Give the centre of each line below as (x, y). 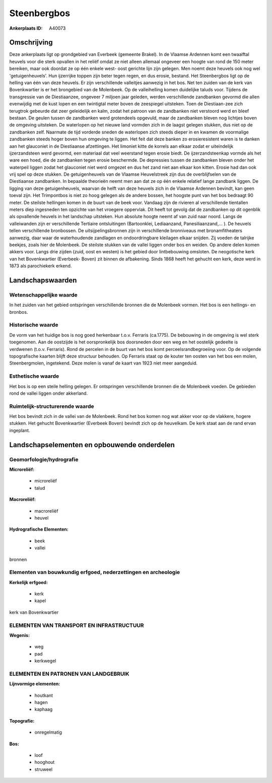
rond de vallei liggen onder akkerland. (49, 393)
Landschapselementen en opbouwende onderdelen (92, 445)
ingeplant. (20, 430)
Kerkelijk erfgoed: (28, 582)
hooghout (45, 762)
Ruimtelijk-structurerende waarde (52, 406)
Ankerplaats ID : (26, 28)
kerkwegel (45, 661)
